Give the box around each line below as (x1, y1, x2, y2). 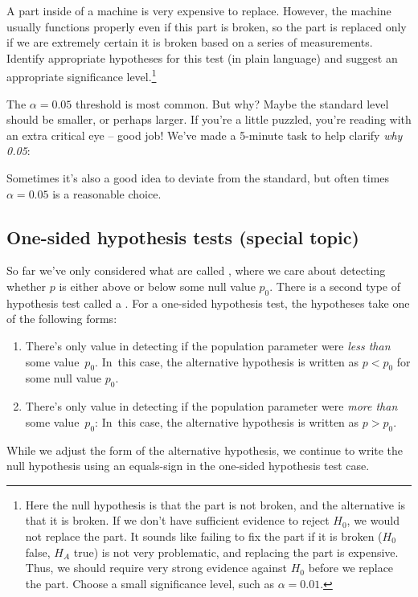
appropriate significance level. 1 (6, 66, 157, 85)
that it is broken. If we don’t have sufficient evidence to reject (25, 512, 330, 529)
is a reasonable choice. (52, 185, 162, 202)
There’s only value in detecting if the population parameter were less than (25, 337, 391, 354)
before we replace (308, 559, 394, 576)
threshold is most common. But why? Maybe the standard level (75, 95, 389, 112)
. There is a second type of (269, 277, 400, 294)
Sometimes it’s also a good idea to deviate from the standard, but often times (6, 170, 390, 186)
